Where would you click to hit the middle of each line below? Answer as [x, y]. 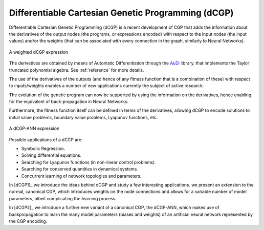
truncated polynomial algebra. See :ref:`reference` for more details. [77, 70]
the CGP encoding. [28, 221]
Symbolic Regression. [43, 148]
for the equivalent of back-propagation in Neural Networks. [69, 102]
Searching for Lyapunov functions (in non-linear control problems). [88, 162]
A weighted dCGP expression [39, 52]
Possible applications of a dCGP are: [46, 140]
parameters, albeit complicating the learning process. [63, 198]
